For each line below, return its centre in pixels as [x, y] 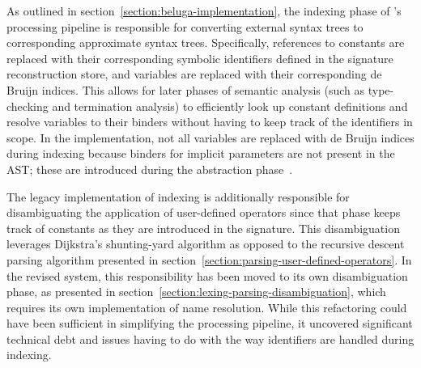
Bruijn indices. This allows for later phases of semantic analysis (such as [186, 89]
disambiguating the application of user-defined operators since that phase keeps [204, 212]
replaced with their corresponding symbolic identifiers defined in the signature [200, 58]
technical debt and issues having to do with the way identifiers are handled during [210, 338]
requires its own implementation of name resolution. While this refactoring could [207, 307]
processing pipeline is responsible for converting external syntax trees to [185, 26]
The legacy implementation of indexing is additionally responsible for [178, 196]
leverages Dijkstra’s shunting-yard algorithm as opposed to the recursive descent [206, 244]
